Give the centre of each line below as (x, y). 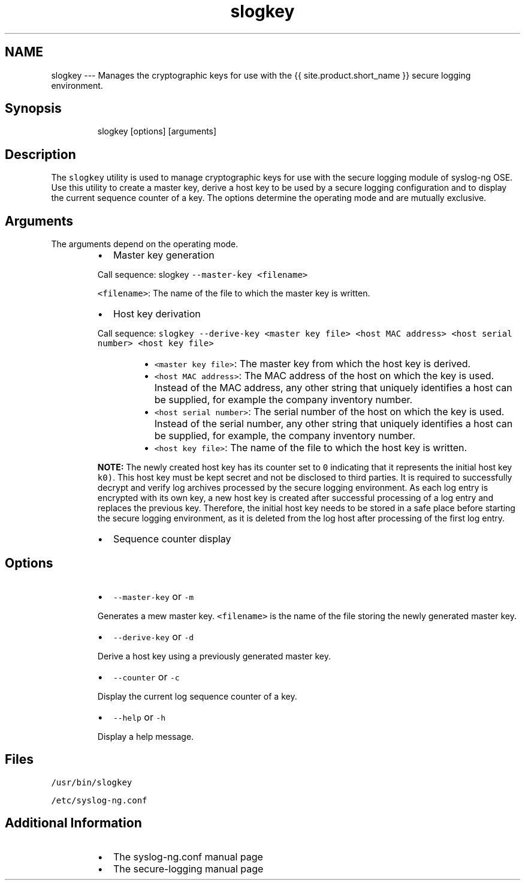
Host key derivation (157, 314)
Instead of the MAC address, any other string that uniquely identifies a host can (333, 388)
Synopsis (33, 109)
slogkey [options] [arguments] (157, 131)
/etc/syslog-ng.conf (99, 800)
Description (40, 154)
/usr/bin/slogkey (92, 782)
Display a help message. (146, 736)
